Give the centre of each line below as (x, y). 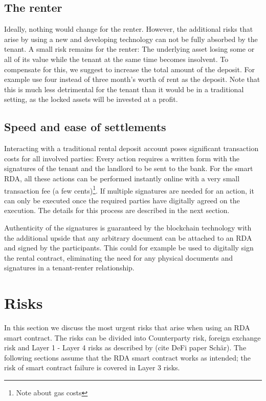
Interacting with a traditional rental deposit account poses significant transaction (131, 148)
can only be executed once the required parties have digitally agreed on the (122, 200)
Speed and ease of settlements (85, 127)
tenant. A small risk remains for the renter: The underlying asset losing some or (129, 49)
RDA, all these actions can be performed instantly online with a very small (122, 178)
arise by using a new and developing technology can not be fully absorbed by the (131, 39)
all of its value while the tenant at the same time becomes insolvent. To (116, 59)
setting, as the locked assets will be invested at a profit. (91, 99)
